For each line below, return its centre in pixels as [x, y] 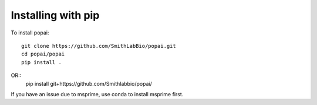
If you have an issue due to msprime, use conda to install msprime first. [97, 94]
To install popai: [30, 33]
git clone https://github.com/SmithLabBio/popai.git [99, 46]
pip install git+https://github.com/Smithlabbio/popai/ [89, 83]
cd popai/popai [43, 54]
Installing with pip [55, 15]
